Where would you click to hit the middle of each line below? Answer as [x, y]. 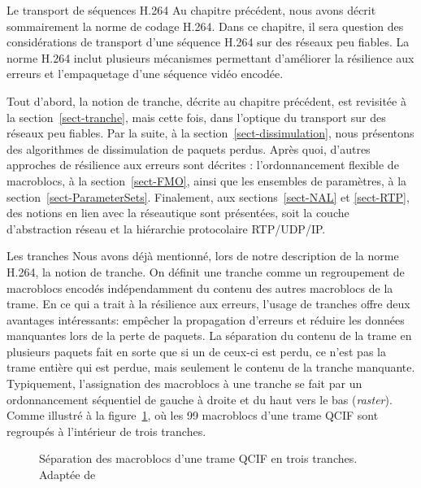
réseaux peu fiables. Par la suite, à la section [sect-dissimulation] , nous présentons [210, 133]
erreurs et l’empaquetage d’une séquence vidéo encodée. [145, 74]
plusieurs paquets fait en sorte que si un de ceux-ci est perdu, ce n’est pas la [196, 351]
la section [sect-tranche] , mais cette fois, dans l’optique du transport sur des [196, 117]
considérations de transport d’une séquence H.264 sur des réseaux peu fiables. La [208, 42]
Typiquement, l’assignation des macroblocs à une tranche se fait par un [184, 383]
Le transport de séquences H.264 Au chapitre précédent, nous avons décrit [191, 10]
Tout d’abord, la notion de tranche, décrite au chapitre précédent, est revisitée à [206, 100]
